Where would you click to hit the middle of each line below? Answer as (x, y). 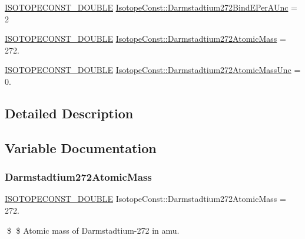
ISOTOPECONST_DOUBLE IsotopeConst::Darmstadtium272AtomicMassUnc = (153, 70)
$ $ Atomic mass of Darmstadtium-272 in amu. (93, 230)
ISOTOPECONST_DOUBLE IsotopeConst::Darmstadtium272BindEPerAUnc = (151, 7)
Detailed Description (69, 113)
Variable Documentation (81, 147)
